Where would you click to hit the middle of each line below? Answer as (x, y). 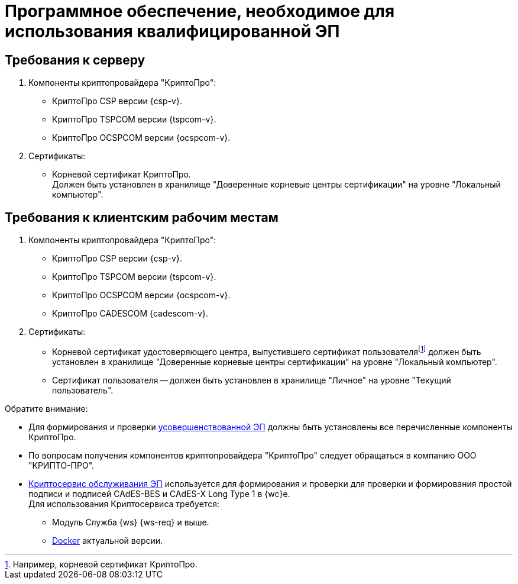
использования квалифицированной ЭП (172, 31)
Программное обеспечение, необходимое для (200, 11)
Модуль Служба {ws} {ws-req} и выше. (131, 522)
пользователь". (83, 390)
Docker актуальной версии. (108, 540)
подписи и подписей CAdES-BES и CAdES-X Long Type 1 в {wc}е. (159, 493)
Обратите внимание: (46, 408)
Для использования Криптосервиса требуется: (124, 504)
